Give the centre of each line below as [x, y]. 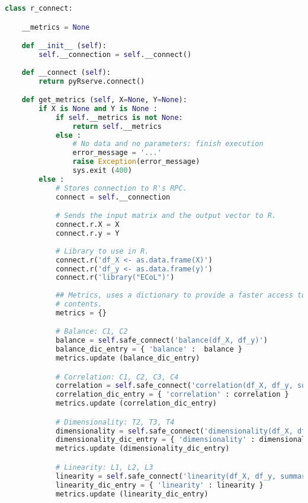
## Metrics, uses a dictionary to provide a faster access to [181, 295]
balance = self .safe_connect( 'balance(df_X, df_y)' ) [161, 341]
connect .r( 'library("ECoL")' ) [115, 278]
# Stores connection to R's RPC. [121, 188]
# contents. [79, 304]
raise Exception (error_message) [136, 162]
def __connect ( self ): [66, 72]
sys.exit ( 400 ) [102, 171]
